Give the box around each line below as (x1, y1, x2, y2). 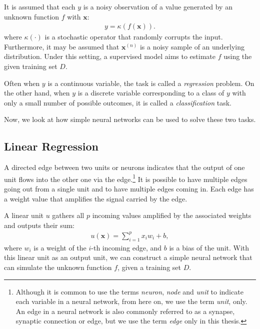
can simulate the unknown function (4, 261, 112, 272)
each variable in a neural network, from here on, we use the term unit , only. (15, 296, 247, 306)
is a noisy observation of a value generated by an (83, 1, 232, 11)
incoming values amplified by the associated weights (92, 210, 251, 220)
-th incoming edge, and (91, 242, 162, 252)
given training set (4, 61, 57, 71)
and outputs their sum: (4, 219, 74, 230)
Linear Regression (4, 138, 98, 154)
